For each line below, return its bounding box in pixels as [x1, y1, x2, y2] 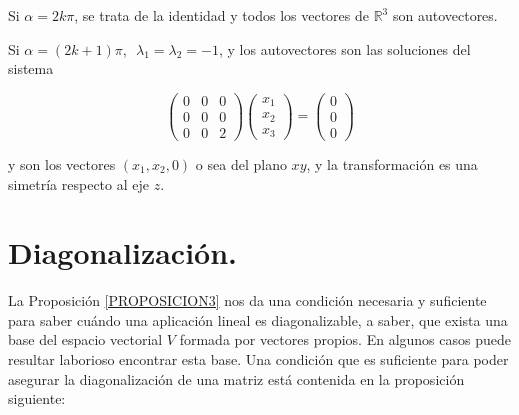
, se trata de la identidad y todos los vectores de [74, 5, 369, 25]
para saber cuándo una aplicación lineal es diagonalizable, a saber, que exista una [8, 309, 508, 330]
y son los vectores [8, 153, 116, 174]
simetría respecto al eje [8, 173, 149, 194]
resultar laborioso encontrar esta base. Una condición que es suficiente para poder [8, 349, 509, 370]
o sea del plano [195, 153, 287, 174]
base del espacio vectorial [8, 329, 163, 350]
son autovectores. [392, 5, 498, 25]
